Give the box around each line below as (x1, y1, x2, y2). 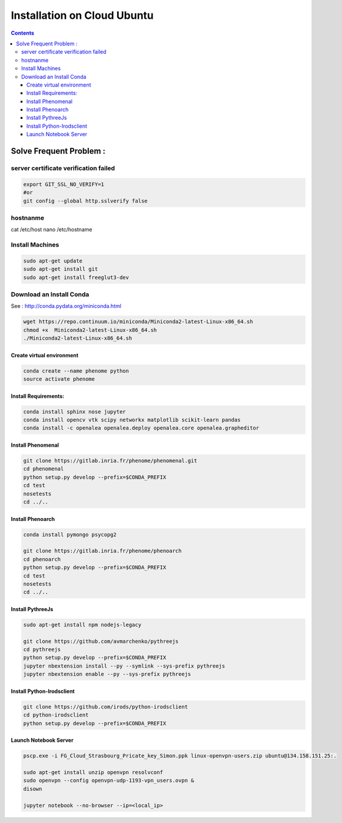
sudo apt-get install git (23, 266, 98, 273)
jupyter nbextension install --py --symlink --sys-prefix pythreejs (23, 662, 225, 669)
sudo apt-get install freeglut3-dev (23, 274, 130, 281)
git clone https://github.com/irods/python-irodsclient (23, 703, 188, 710)
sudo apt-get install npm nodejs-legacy (23, 621, 141, 628)
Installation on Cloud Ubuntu (11, 9, 154, 22)
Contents (11, 29, 35, 36)
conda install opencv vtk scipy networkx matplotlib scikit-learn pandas (23, 417, 241, 423)
